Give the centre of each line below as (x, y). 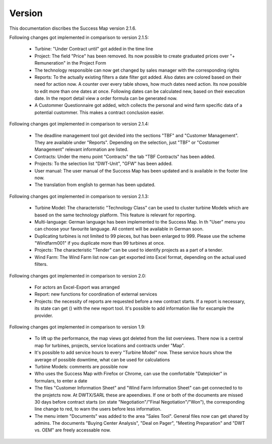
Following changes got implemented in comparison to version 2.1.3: (79, 196)
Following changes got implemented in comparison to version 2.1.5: (79, 37)
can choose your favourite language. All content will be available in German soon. (119, 229)
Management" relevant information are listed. (81, 149)
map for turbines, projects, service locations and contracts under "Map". (110, 345)
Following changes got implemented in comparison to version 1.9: (77, 327)
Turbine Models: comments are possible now (81, 366)
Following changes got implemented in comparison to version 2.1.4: (79, 124)
